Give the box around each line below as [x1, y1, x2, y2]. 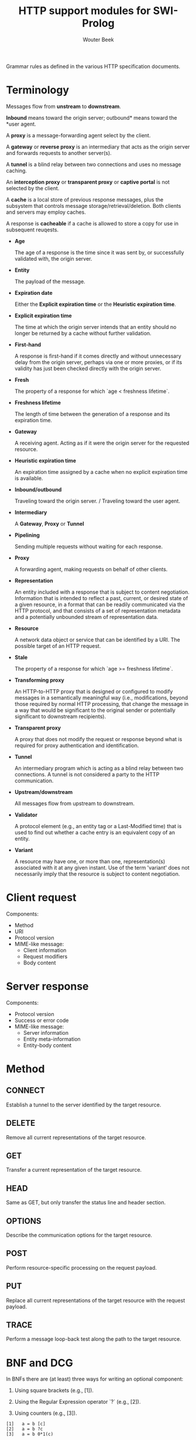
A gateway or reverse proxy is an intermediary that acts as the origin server [6, 143, 190, 150]
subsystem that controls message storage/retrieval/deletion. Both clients [6, 202, 181, 209]
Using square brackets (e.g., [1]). [14, 1387, 94, 1394]
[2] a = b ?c [6, 1426, 43, 1432]
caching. [6, 167, 27, 174]
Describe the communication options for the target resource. [6, 1232, 153, 1239]
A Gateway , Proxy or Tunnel [14, 520, 84, 527]
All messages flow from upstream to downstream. [14, 800, 135, 807]
